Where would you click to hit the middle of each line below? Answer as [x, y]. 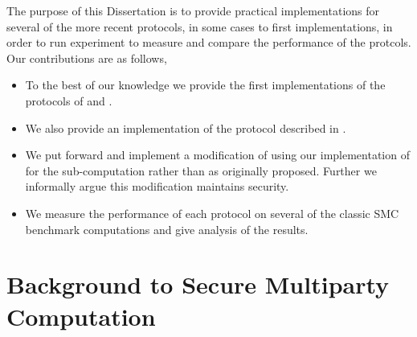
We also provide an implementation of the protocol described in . [186, 127]
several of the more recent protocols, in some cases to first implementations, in [200, 26]
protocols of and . [69, 100]
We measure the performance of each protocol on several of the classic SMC [212, 213]
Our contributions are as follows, [87, 58]
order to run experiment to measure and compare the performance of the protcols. [209, 42]
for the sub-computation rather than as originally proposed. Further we [201, 170]
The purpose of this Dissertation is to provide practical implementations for [193, 10]
